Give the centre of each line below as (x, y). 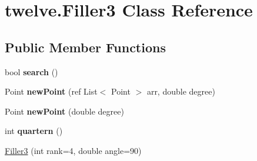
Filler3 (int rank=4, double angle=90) (73, 150)
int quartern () (34, 131)
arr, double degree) (181, 91)
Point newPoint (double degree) (64, 111)
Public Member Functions (85, 47)
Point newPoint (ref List (51, 91)
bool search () (31, 71)
